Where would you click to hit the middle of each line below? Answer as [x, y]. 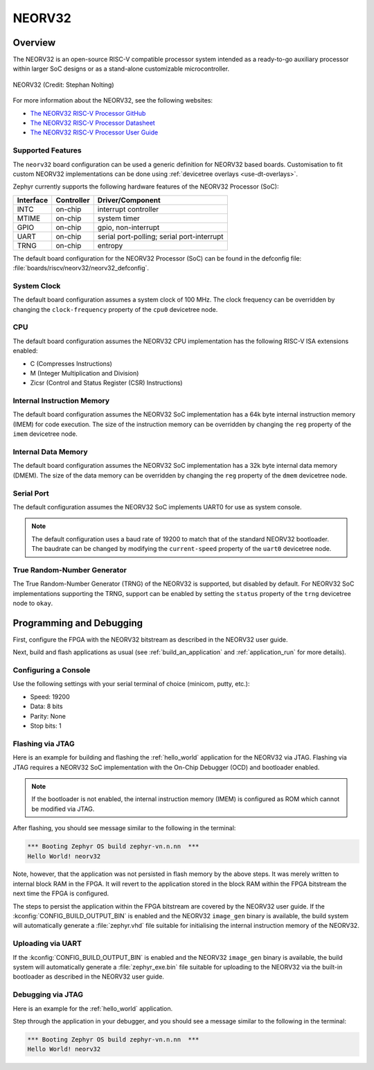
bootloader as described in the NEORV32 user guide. [88, 976]
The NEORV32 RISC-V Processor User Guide [94, 132]
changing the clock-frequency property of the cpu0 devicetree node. [115, 309]
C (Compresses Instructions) [71, 363]
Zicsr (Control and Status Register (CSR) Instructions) [106, 383]
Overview [34, 43]
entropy [110, 245]
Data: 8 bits [46, 706]
